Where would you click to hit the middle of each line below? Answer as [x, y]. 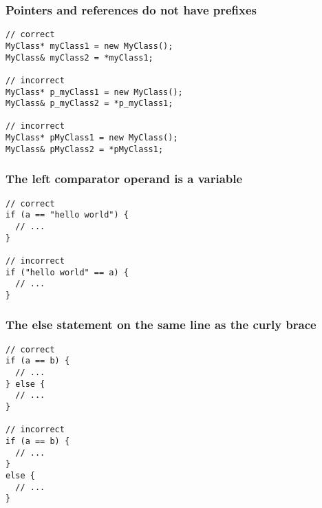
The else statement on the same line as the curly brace [161, 325]
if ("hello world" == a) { [67, 272]
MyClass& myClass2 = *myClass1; [79, 57]
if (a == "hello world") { [67, 215]
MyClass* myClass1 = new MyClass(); [89, 46]
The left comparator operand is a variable [124, 179]
